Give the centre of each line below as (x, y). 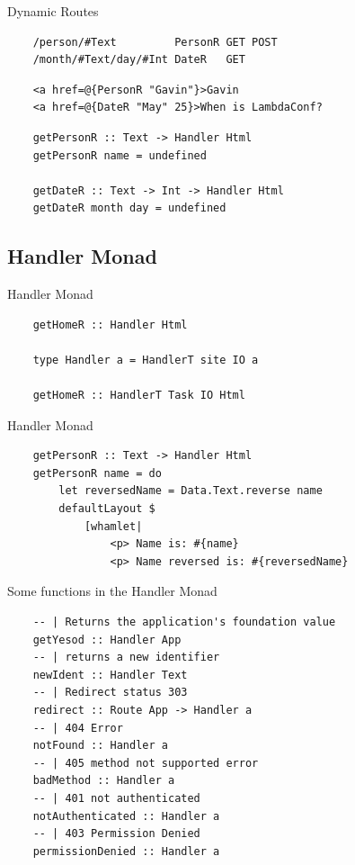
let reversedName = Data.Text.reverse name (191, 491)
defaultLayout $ (107, 509)
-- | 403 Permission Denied (116, 834)
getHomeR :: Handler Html (110, 324)
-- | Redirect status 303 (110, 693)
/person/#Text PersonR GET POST (155, 42)
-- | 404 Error (78, 728)
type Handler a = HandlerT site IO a (146, 360)
